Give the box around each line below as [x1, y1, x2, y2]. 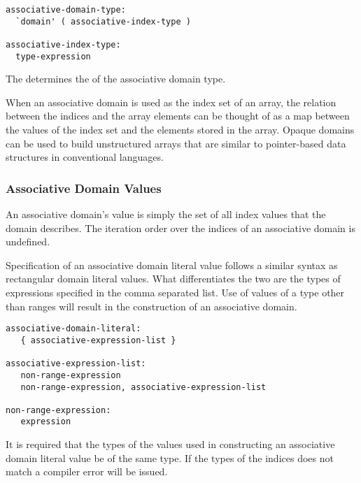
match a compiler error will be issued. [6, 464, 168, 479]
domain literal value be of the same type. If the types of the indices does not [6, 450, 334, 465]
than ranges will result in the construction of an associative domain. [6, 298, 297, 313]
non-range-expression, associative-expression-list [20, 382, 267, 392]
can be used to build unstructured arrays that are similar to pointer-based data [6, 136, 346, 150]
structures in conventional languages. [6, 150, 164, 164]
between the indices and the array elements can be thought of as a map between [6, 108, 350, 123]
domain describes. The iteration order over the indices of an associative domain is [6, 220, 355, 235]
